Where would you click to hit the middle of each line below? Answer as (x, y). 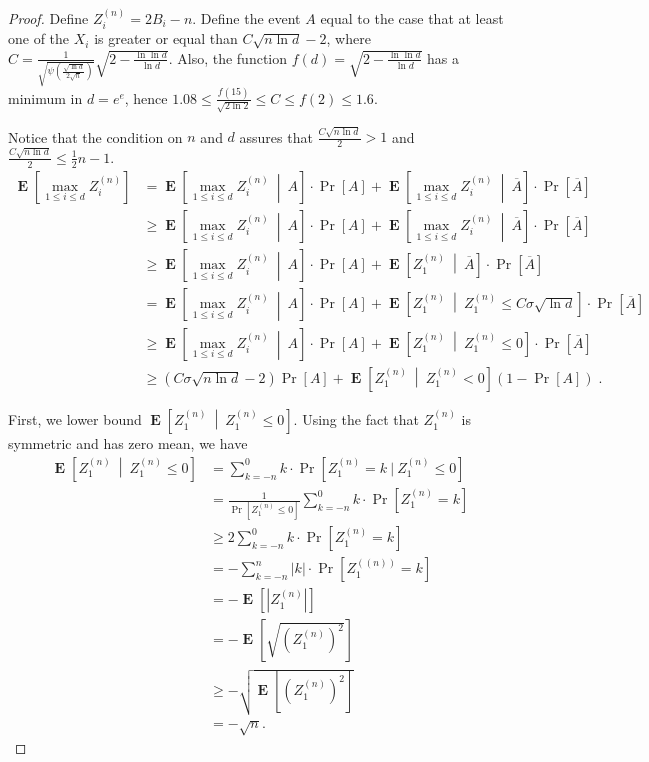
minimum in (45, 97)
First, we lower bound (75, 419)
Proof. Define (48, 17)
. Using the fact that (356, 419)
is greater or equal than (166, 38)
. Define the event (246, 17)
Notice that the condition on (95, 136)
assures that (276, 136)
